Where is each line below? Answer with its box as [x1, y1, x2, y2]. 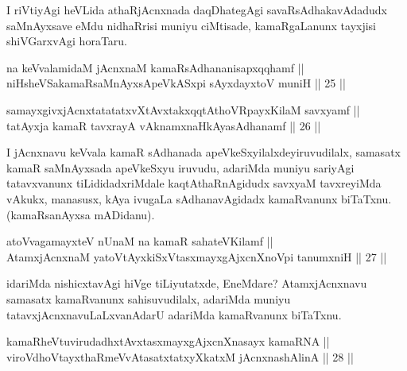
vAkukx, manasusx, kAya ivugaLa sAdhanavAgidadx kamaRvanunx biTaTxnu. [6, 190, 392, 207]
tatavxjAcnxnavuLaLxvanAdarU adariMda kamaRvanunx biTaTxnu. [6, 306, 342, 323]
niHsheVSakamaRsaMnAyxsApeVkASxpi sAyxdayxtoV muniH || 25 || [6, 75, 346, 91]
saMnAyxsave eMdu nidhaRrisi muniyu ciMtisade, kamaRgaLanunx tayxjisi [6, 17, 377, 33]
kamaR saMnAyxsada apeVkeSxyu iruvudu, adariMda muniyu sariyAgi [6, 159, 355, 176]
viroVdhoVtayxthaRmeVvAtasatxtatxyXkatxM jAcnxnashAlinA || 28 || [6, 348, 354, 365]
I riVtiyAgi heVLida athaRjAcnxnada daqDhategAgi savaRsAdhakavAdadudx [6, 2, 387, 17]
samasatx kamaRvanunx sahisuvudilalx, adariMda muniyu [6, 290, 291, 307]
